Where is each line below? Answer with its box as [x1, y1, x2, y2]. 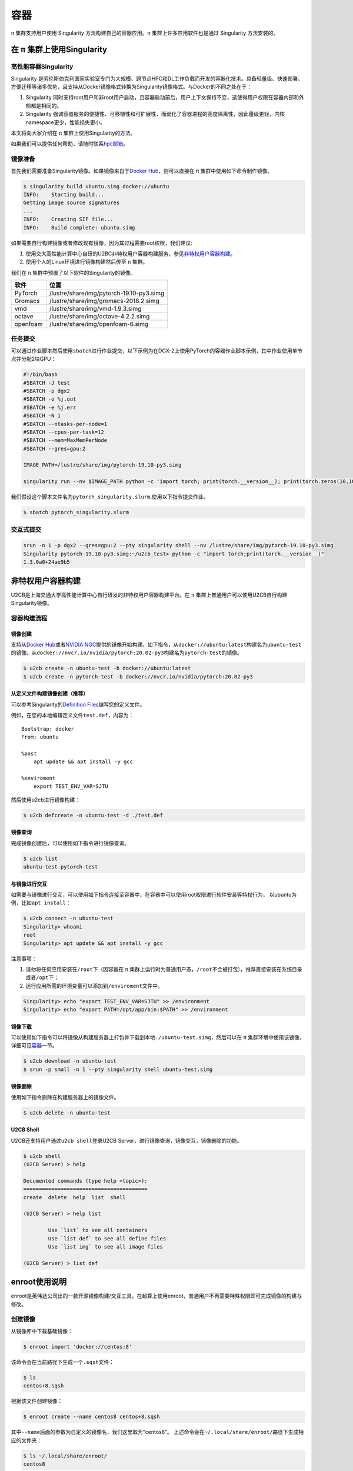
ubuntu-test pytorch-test [23, 864, 98, 870]
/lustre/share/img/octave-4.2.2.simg [49, 312, 150, 321]
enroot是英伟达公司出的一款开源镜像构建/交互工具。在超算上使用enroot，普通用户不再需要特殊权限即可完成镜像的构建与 [11, 1292, 302, 1300]
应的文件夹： [11, 1436, 42, 1444]
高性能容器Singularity [11, 62, 74, 71]
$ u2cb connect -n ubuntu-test [23, 915, 114, 922]
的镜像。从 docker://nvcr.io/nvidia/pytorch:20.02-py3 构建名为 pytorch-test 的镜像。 [11, 649, 242, 656]
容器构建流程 [11, 614, 48, 622]
